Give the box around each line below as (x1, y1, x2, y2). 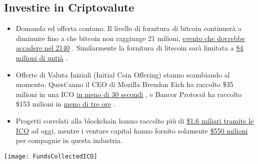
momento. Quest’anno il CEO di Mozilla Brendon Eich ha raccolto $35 (16, 79, 233, 89)
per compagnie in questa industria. (16, 135, 123, 145)
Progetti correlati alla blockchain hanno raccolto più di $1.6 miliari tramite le (16, 115, 254, 125)
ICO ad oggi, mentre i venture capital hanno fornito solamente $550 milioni (16, 125, 248, 135)
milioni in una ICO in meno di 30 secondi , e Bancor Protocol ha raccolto (16, 88, 242, 99)
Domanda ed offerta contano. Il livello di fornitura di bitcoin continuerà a (16, 23, 242, 33)
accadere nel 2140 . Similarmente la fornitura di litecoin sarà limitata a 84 (16, 42, 243, 53)
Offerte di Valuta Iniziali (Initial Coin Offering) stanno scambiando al (16, 69, 230, 79)
